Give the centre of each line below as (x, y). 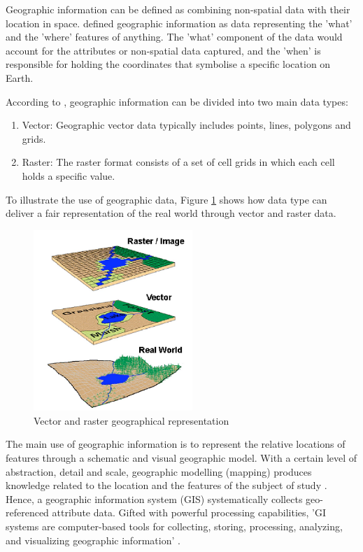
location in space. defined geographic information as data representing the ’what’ (179, 23)
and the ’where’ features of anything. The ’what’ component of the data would (174, 37)
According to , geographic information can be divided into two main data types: (177, 101)
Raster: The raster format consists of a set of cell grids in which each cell (178, 162)
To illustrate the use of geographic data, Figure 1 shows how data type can (166, 199)
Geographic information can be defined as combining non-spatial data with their (178, 9)
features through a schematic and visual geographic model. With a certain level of (181, 458)
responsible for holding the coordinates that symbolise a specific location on (168, 64)
